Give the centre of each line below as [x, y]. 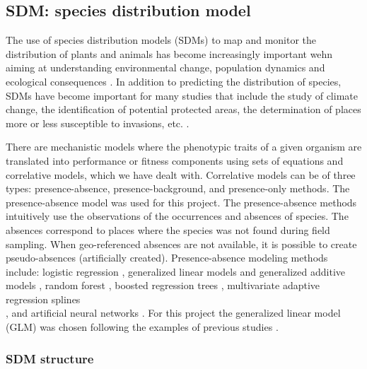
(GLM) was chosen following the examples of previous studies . [142, 327]
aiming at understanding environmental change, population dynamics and [165, 68]
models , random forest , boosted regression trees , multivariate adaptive [163, 285]
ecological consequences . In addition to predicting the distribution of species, [174, 81]
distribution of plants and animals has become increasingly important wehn [169, 53]
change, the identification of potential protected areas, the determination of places [183, 109]
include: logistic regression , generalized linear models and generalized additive [176, 271]
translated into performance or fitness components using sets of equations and [175, 160]
